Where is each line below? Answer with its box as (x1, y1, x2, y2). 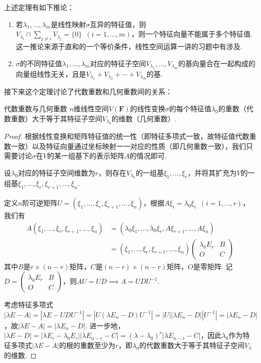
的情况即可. (129, 150, 167, 161)
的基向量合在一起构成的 (178, 58, 255, 68)
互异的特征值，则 (90, 19, 146, 29)
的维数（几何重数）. (111, 113, 177, 123)
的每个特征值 (169, 103, 211, 113)
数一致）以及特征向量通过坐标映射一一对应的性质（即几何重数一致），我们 (4, 140, 246, 151)
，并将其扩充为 (187, 167, 237, 177)
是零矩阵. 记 (193, 261, 233, 271)
